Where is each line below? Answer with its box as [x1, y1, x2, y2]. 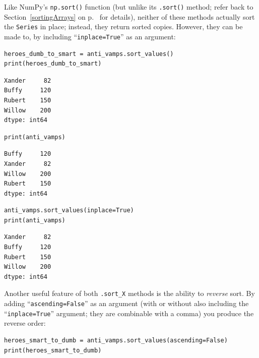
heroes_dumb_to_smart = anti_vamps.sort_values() [4, 50, 174, 57]
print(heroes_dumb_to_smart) [4, 60, 102, 68]
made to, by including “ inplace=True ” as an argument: [4, 31, 176, 41]
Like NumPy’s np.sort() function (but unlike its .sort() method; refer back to [4, 2, 253, 12]
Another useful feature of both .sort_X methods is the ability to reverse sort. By [4, 288, 255, 299]
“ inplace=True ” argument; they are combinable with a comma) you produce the [4, 308, 254, 318]
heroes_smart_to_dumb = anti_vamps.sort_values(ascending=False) [4, 337, 228, 344]
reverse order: [4, 318, 46, 328]
